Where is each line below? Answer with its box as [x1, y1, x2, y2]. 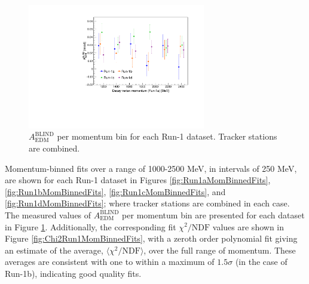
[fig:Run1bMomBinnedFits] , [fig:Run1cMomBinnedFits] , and [5, 185, 226, 197]
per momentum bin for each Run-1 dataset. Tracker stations [57, 130, 277, 143]
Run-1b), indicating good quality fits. [5, 267, 142, 279]
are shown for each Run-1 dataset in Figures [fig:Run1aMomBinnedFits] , [5, 174, 271, 186]
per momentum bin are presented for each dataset [122, 208, 305, 221]
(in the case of [235, 255, 287, 268]
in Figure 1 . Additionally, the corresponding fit [5, 220, 176, 233]
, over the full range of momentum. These [143, 243, 296, 256]
